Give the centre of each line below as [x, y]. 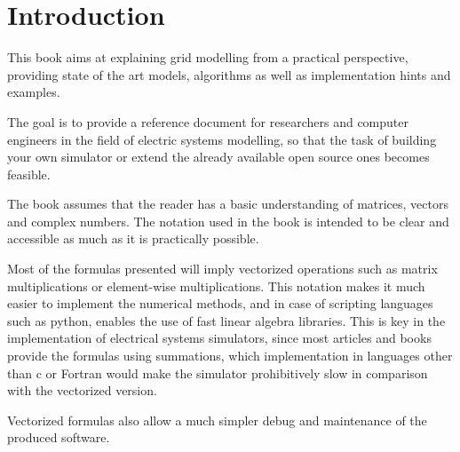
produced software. [59, 437]
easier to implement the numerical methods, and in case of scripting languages [220, 303]
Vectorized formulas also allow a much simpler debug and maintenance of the [217, 420]
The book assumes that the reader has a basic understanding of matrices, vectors [228, 204]
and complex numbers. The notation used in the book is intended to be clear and [228, 221]
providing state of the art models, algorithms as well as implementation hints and [229, 74]
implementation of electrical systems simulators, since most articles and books [219, 338]
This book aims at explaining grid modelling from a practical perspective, [208, 57]
